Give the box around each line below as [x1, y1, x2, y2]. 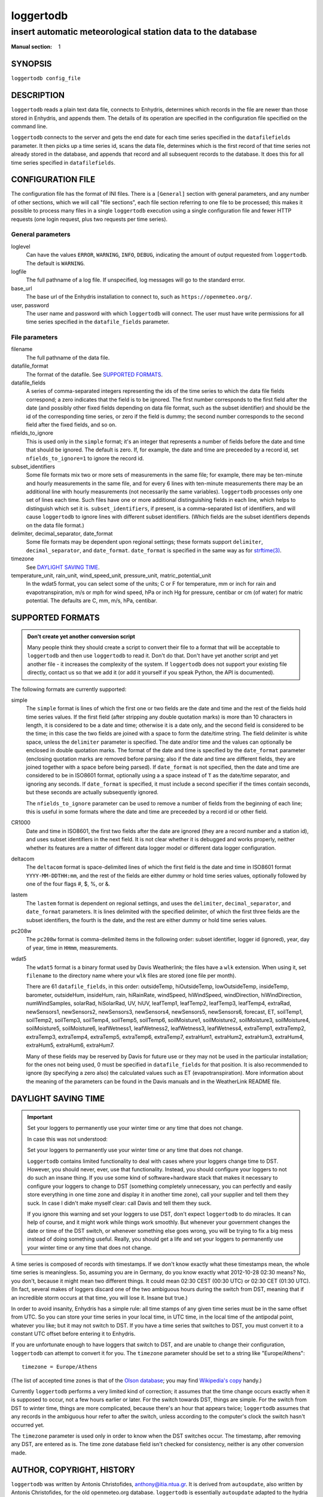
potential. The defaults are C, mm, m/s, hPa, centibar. [26, 597, 158, 604]
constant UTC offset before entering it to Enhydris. [11, 1330, 136, 1338]
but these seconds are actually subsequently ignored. [26, 789, 159, 796]
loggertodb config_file [11, 75, 81, 82]
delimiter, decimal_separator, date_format [11, 530, 113, 537]
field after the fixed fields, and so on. [26, 421, 117, 428]
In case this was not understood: [27, 1135, 108, 1143]
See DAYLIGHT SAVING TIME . [26, 563, 100, 571]
